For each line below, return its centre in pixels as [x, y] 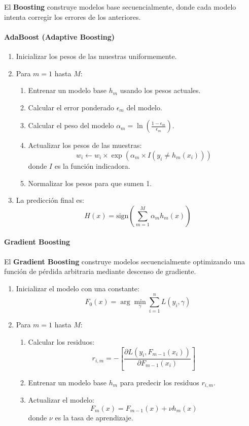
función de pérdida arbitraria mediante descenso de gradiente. [100, 271]
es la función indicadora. [92, 165]
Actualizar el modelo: [61, 399]
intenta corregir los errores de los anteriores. [73, 17]
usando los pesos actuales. [160, 90]
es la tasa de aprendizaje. [94, 417]
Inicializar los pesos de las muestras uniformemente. [96, 56]
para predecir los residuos [159, 382]
